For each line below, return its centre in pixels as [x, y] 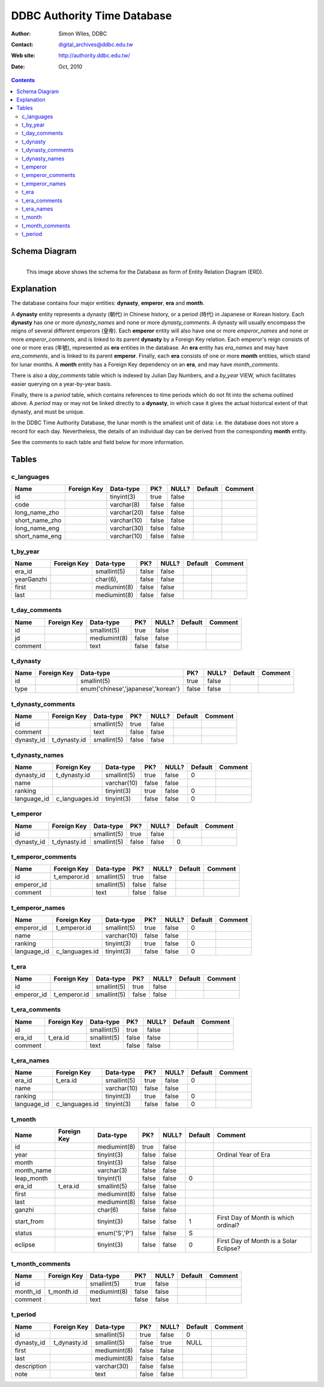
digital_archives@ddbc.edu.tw [96, 44]
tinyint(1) [110, 1178]
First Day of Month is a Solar [257, 1241]
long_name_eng [37, 528]
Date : [18, 67]
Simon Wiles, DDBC [83, 34]
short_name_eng [38, 536]
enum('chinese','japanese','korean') [130, 689]
